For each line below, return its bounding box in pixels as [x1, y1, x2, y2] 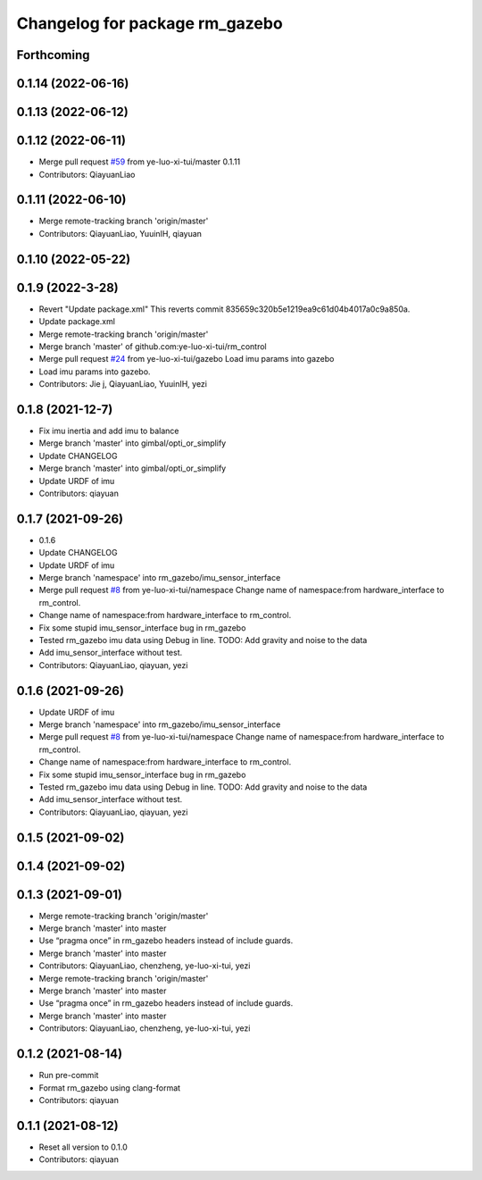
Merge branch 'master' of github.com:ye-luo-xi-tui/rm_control [38, 340, 267, 352]
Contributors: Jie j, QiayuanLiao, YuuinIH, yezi [38, 379, 207, 389]
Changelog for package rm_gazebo [16, 13, 283, 33]
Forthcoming [16, 47, 90, 63]
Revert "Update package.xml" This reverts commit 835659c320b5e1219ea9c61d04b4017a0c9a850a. [38, 304, 411, 314]
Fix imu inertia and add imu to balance [38, 425, 179, 436]
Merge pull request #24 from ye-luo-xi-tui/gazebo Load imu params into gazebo [38, 354, 335, 364]
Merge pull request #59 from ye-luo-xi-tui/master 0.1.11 [38, 156, 241, 167]
